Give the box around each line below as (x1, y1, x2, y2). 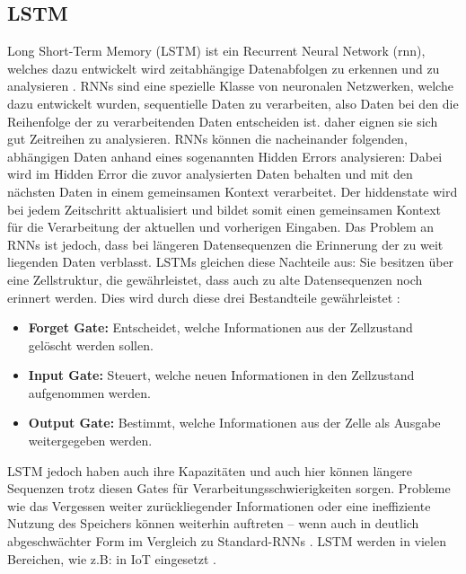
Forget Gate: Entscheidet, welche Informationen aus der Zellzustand (28, 318, 413, 337)
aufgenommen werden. (28, 383, 151, 402)
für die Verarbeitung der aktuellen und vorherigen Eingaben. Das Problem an (7, 217, 435, 236)
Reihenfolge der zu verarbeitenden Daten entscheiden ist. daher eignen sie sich (7, 111, 438, 130)
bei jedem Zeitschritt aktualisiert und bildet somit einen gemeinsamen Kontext (7, 199, 441, 218)
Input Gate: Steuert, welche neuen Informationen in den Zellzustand (28, 366, 415, 384)
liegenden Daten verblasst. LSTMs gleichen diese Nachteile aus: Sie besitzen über (7, 252, 454, 271)
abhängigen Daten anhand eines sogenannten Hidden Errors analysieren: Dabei (7, 146, 443, 165)
